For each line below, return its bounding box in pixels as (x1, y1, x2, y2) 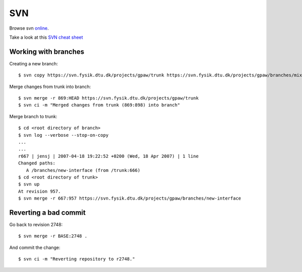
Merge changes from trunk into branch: (9, 83, 91, 89)
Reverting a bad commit (9, 208, 86, 217)
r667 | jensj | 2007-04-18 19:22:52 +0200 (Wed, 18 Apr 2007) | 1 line (18, 153, 199, 159)
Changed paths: (18, 160, 56, 166)
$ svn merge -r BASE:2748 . (18, 233, 88, 239)
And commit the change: (9, 244, 60, 250)
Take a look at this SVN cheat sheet (9, 34, 83, 40)
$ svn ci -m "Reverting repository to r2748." (18, 256, 135, 262)
